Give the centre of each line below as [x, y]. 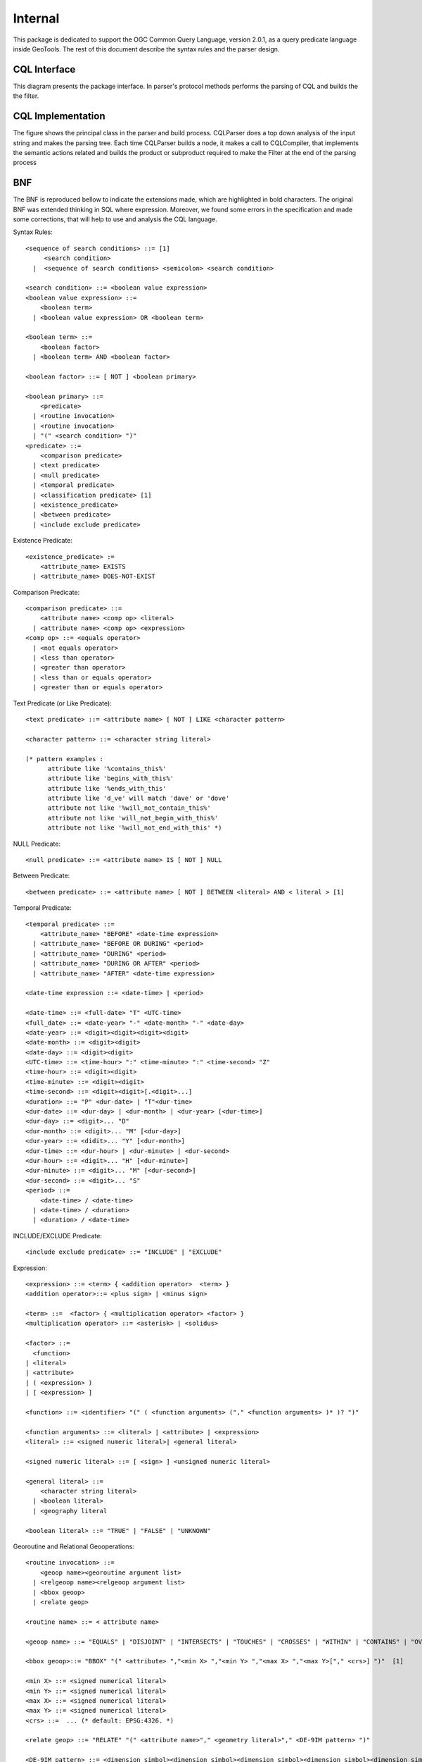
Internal [36, 18]
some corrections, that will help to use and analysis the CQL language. [115, 219]
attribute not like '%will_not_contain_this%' [129, 808]
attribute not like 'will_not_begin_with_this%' [133, 818]
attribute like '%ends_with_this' [107, 788]
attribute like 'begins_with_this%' [111, 778]
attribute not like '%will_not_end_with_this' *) [135, 828]
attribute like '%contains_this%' [107, 769]
